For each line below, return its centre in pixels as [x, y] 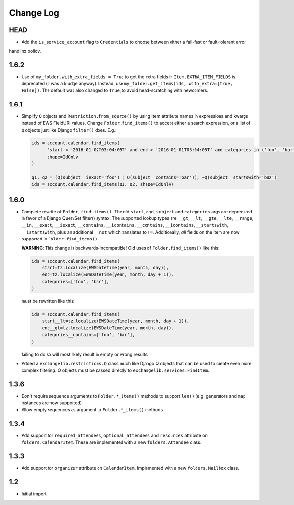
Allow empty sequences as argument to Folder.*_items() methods [92, 410]
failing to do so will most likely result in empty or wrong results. [85, 354]
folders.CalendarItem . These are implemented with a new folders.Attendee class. [111, 442]
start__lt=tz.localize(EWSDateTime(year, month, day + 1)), [116, 321]
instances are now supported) [52, 403]
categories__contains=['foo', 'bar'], [88, 335]
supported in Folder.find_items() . [60, 239]
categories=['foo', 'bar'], [76, 281]
